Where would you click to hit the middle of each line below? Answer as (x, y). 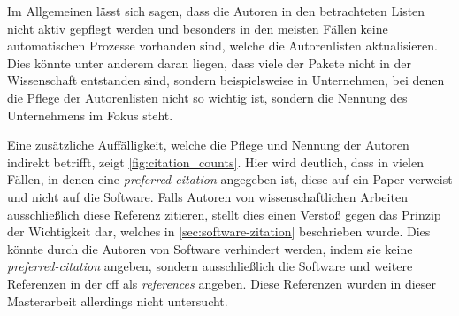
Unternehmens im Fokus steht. (90, 115)
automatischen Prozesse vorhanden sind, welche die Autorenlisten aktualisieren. (222, 46)
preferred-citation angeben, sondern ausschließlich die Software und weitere (210, 266)
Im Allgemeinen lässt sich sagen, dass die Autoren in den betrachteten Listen (216, 11)
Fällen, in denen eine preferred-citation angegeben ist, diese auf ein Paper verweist (230, 179)
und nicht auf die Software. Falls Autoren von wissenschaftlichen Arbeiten (207, 196)
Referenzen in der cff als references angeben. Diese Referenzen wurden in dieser (222, 283)
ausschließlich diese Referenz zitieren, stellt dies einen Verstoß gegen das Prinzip (224, 214)
